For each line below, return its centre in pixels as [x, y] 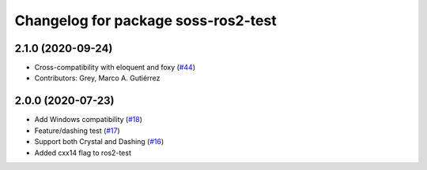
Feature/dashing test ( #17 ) [77, 131]
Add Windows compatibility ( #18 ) [88, 120]
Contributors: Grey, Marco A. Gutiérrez [97, 78]
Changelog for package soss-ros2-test [145, 20]
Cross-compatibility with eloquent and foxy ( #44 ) [115, 68]
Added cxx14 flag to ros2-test [83, 153]
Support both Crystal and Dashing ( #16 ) [99, 142]
